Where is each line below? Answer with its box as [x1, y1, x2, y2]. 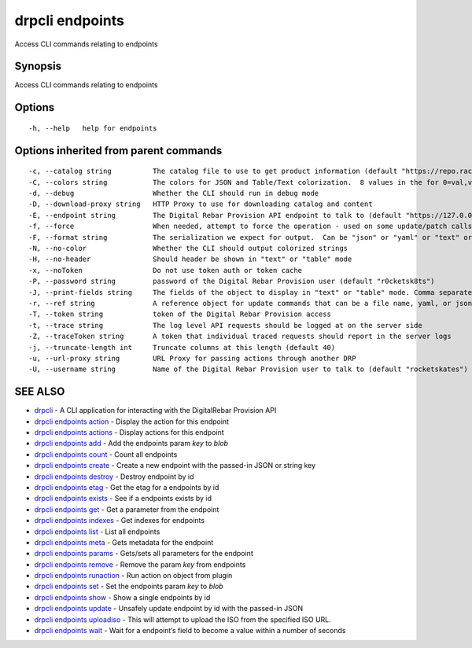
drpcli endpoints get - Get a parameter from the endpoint [34, 504, 219, 514]
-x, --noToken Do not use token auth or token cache [28, 266, 303, 274]
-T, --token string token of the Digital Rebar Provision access [28, 310, 332, 318]
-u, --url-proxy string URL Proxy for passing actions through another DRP [28, 354, 356, 363]
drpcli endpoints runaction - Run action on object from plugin [34, 571, 233, 580]
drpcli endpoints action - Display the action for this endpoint [34, 417, 230, 426]
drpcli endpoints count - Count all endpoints [34, 449, 178, 459]
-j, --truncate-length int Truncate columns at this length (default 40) [28, 343, 336, 352]
